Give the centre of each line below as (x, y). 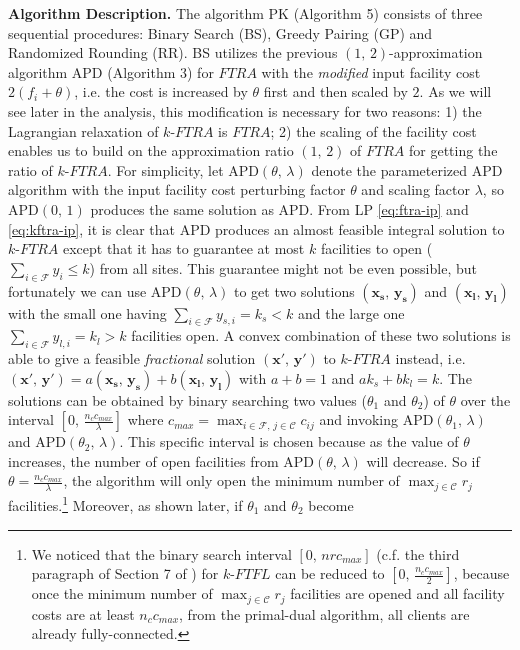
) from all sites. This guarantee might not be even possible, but (283, 267)
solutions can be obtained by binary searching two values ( (187, 399)
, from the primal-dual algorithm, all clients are (324, 613)
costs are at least (83, 613)
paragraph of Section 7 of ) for (125, 573)
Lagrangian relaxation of (83, 130)
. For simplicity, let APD (183, 169)
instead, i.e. (430, 358)
